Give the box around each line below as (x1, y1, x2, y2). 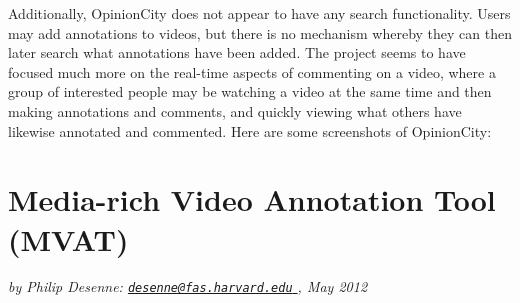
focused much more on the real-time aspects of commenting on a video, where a (8, 61, 496, 82)
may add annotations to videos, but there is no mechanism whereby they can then (8, 22, 512, 43)
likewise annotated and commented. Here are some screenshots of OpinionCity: (8, 120, 492, 141)
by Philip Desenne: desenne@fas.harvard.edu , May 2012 (8, 276, 368, 297)
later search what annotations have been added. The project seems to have (8, 42, 466, 63)
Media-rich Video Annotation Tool (8, 179, 496, 220)
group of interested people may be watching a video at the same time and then (8, 81, 492, 102)
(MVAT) (8, 218, 129, 259)
